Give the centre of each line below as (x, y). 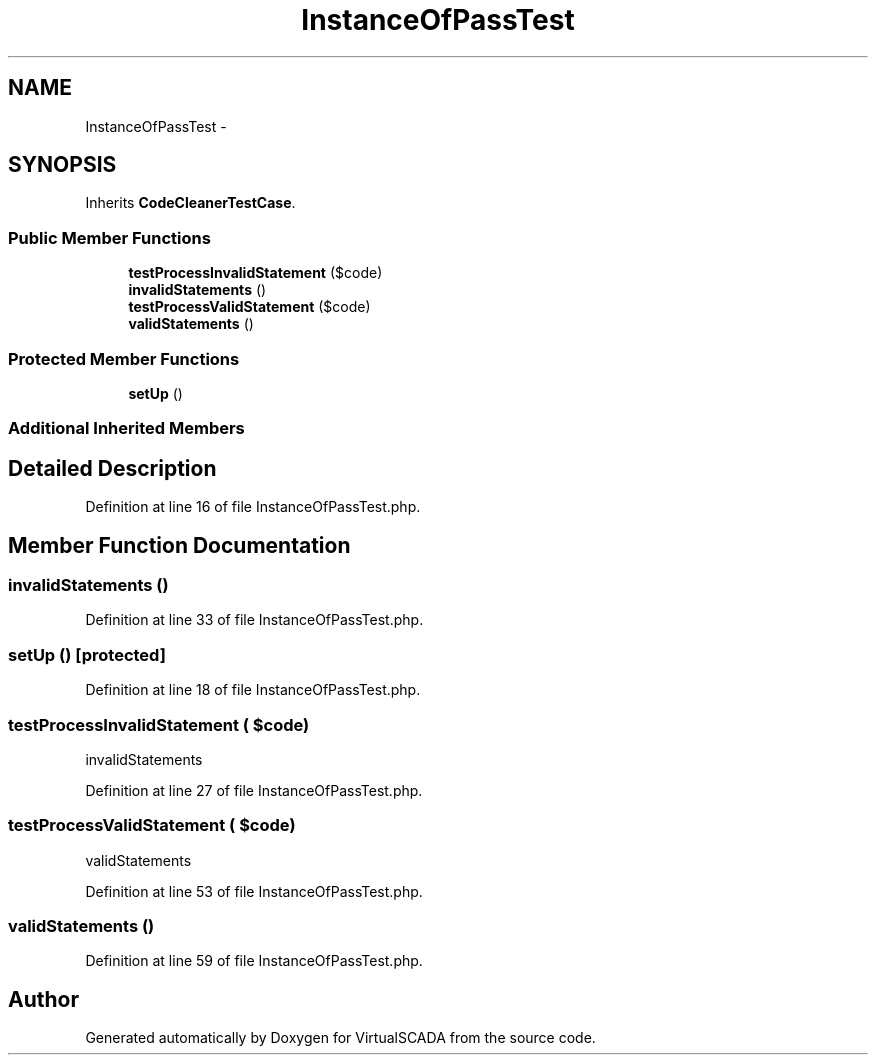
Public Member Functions (109, 237)
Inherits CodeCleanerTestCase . (190, 203)
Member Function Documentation (179, 545)
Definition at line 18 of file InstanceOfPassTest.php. (253, 690)
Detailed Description (112, 468)
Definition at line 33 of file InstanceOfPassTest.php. (254, 620)
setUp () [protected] (87, 654)
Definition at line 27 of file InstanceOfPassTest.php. (254, 790)
